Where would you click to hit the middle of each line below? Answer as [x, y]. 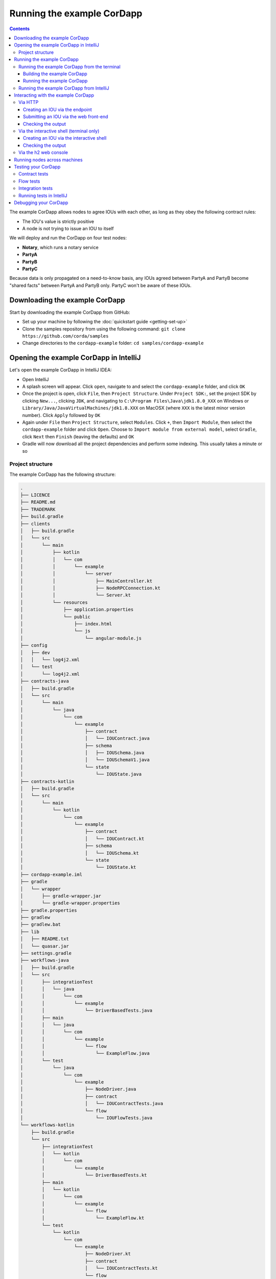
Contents [20, 29]
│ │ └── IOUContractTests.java [92, 1104]
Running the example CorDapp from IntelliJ [64, 88]
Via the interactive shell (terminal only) [59, 131]
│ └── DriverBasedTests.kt [94, 1175]
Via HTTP [29, 102]
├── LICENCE [35, 495]
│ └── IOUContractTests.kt [121, 1268]
